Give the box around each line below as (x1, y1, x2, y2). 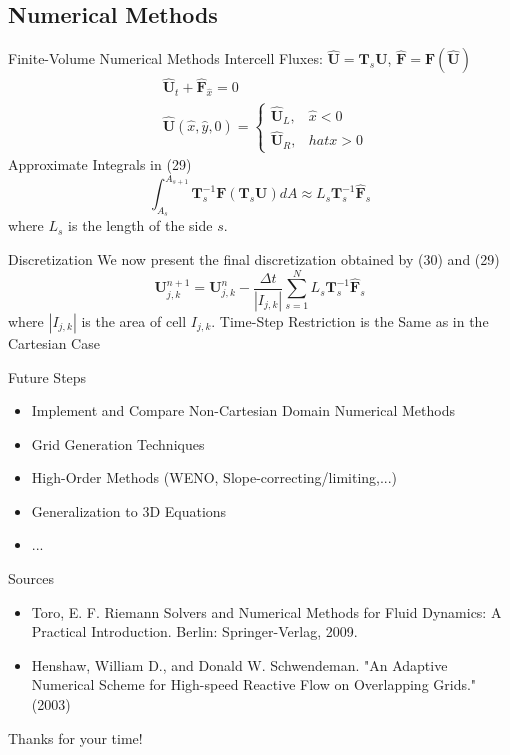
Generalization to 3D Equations (31, 500, 227, 521)
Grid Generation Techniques (31, 433, 205, 454)
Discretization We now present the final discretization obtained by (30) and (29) (8, 249, 500, 270)
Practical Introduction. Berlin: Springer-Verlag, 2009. (31, 621, 358, 642)
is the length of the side (68, 215, 213, 236)
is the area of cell (81, 310, 187, 331)
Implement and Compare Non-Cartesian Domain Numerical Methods (31, 400, 455, 421)
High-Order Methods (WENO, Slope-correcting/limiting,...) (31, 467, 398, 488)
